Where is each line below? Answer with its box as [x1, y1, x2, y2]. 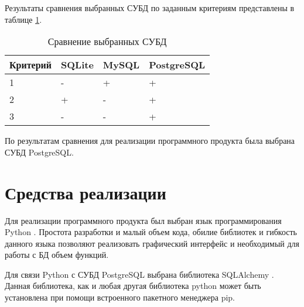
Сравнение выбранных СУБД [47, 35, 167, 49]
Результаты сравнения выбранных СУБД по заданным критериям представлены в [5, 2, 295, 13]
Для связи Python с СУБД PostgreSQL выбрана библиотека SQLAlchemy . [5, 268, 274, 280]
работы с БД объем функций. [5, 249, 109, 261]
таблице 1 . [5, 13, 42, 25]
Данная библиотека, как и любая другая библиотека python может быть [5, 280, 261, 292]
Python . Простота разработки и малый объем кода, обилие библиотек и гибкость [5, 226, 297, 238]
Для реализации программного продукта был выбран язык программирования [5, 214, 282, 226]
